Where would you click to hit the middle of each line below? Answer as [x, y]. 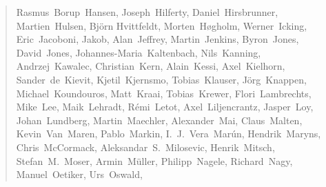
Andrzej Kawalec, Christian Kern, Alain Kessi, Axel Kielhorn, [151, 66]
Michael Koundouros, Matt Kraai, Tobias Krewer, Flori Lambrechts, [164, 93]
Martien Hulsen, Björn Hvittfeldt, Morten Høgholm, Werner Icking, [162, 25]
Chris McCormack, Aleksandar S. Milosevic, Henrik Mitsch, [145, 147]
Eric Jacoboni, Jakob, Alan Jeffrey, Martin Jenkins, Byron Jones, [157, 39]
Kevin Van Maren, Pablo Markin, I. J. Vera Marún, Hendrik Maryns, [169, 134]
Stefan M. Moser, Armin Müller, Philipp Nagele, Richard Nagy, [154, 160]
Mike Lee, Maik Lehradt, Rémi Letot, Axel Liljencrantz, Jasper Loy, [165, 107]
